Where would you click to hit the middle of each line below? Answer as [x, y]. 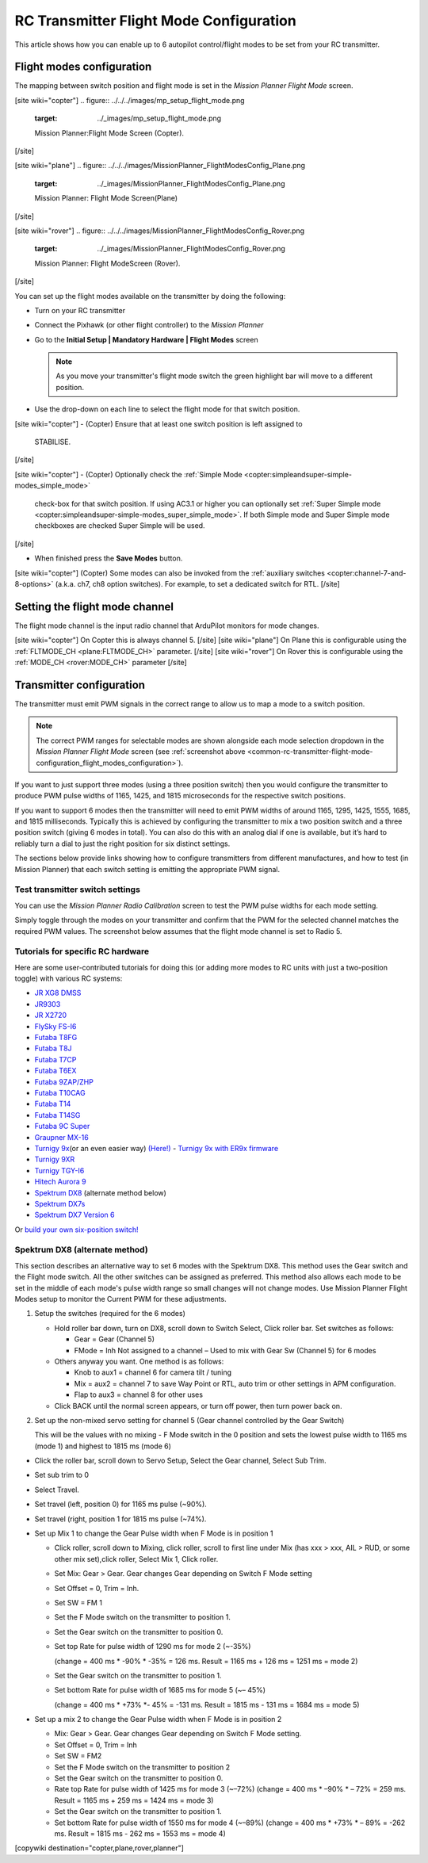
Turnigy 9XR [55, 1159]
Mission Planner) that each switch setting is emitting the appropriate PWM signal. [147, 869]
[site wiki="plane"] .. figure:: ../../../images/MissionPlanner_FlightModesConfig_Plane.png [160, 166]
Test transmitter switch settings [77, 889]
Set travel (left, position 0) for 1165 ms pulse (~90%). [121, 1504]
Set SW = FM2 [78, 1756]
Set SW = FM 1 [78, 1602]
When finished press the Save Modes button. [109, 558]
